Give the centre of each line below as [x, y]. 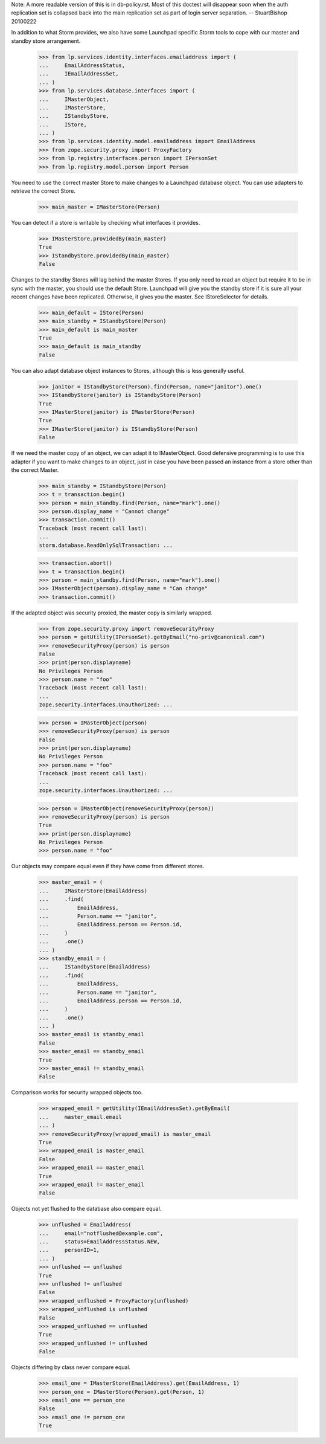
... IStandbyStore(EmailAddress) [95, 967]
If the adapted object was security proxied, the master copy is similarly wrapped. [112, 613]
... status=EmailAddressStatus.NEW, [99, 1242]
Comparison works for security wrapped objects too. [77, 1092]
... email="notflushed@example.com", [101, 1233]
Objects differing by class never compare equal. [71, 1367]
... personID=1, [69, 1250]
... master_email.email [80, 1117]
